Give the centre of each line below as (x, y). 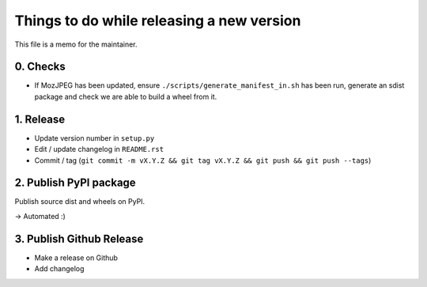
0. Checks (40, 67)
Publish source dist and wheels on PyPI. (80, 202)
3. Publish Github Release (79, 238)
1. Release (40, 119)
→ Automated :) (40, 216)
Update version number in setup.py (94, 138)
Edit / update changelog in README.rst (99, 149)
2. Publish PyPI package (75, 183)
